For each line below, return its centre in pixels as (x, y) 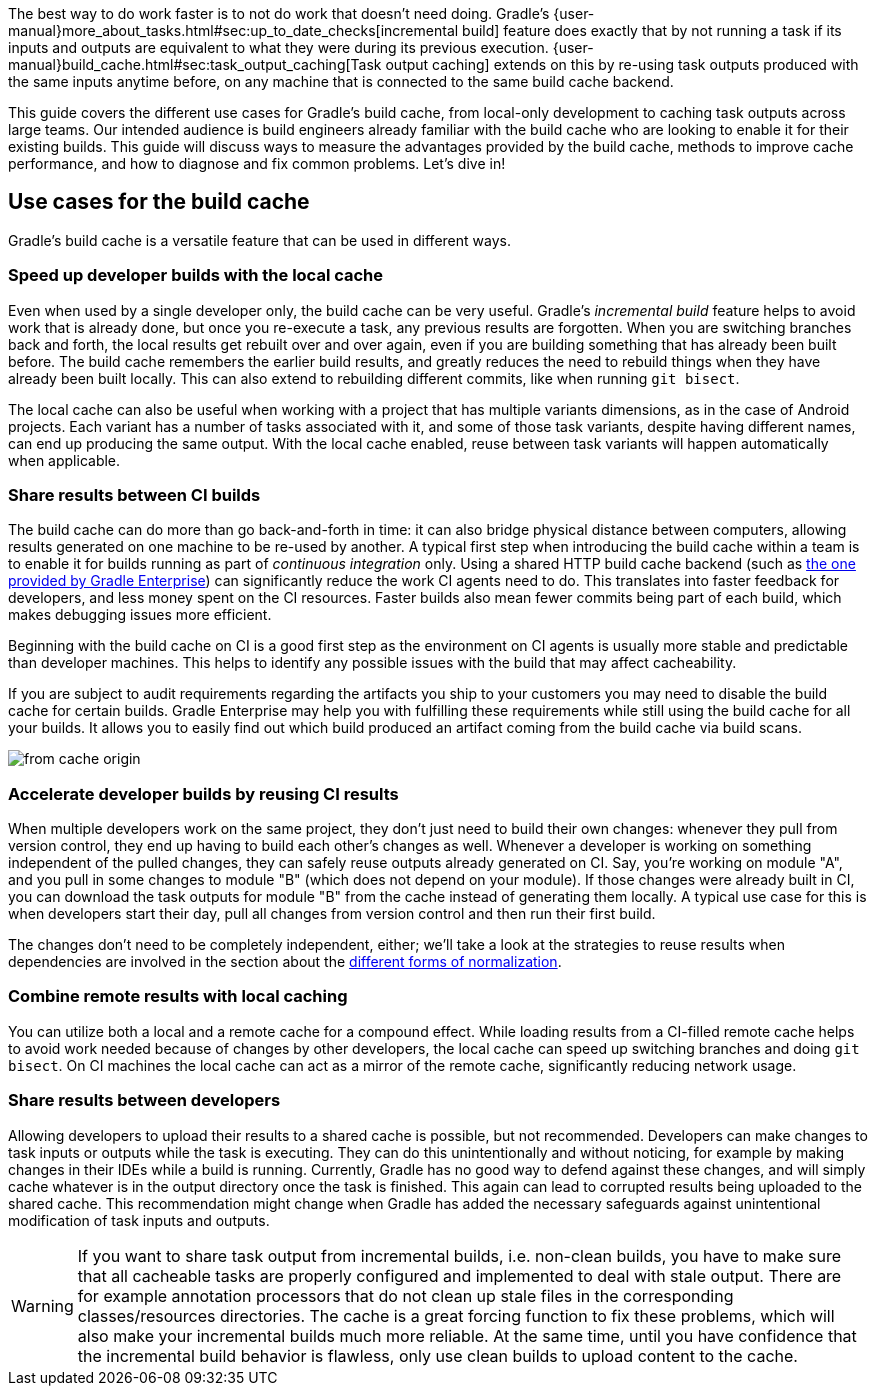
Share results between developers (144, 1100)
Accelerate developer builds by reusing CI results (203, 793)
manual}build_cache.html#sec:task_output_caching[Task (195, 64)
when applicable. (64, 460)
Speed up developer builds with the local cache (196, 275)
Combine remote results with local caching (178, 996)
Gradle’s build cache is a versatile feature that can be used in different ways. (259, 240)
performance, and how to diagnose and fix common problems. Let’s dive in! (257, 163)
